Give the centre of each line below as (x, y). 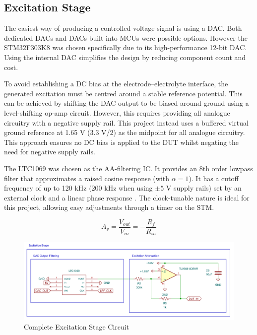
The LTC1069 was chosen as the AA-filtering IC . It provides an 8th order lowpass (128, 168)
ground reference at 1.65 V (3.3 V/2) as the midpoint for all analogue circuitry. (125, 132)
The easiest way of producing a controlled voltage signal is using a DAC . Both (123, 28)
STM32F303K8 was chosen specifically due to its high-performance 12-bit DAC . (126, 47)
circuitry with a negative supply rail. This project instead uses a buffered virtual (126, 122)
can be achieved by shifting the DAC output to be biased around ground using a (127, 103)
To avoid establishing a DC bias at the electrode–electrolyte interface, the (116, 84)
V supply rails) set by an (204, 188)
